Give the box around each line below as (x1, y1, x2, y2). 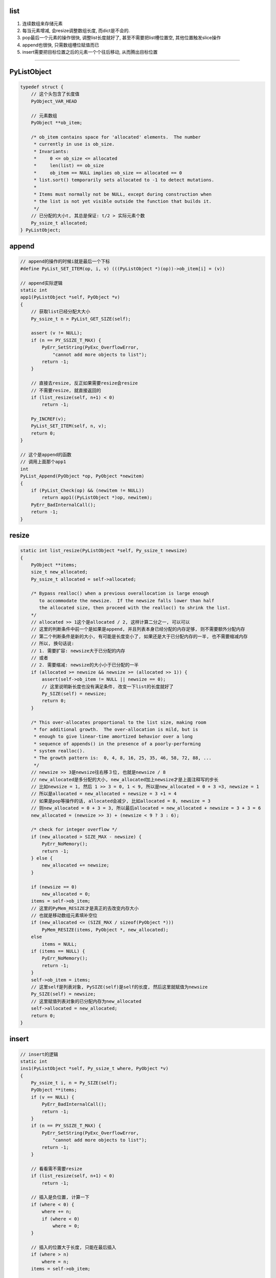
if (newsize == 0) (31, 884, 77, 889)
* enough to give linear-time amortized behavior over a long (33, 734, 193, 740)
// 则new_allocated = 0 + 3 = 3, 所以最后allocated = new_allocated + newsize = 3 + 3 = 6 (31, 805, 261, 811)
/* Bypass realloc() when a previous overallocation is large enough (31, 590, 209, 597)
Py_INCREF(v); (31, 416, 66, 422)
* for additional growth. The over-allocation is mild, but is (33, 726, 198, 732)
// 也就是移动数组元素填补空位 (31, 912, 98, 919)
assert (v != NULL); (31, 330, 83, 336)
